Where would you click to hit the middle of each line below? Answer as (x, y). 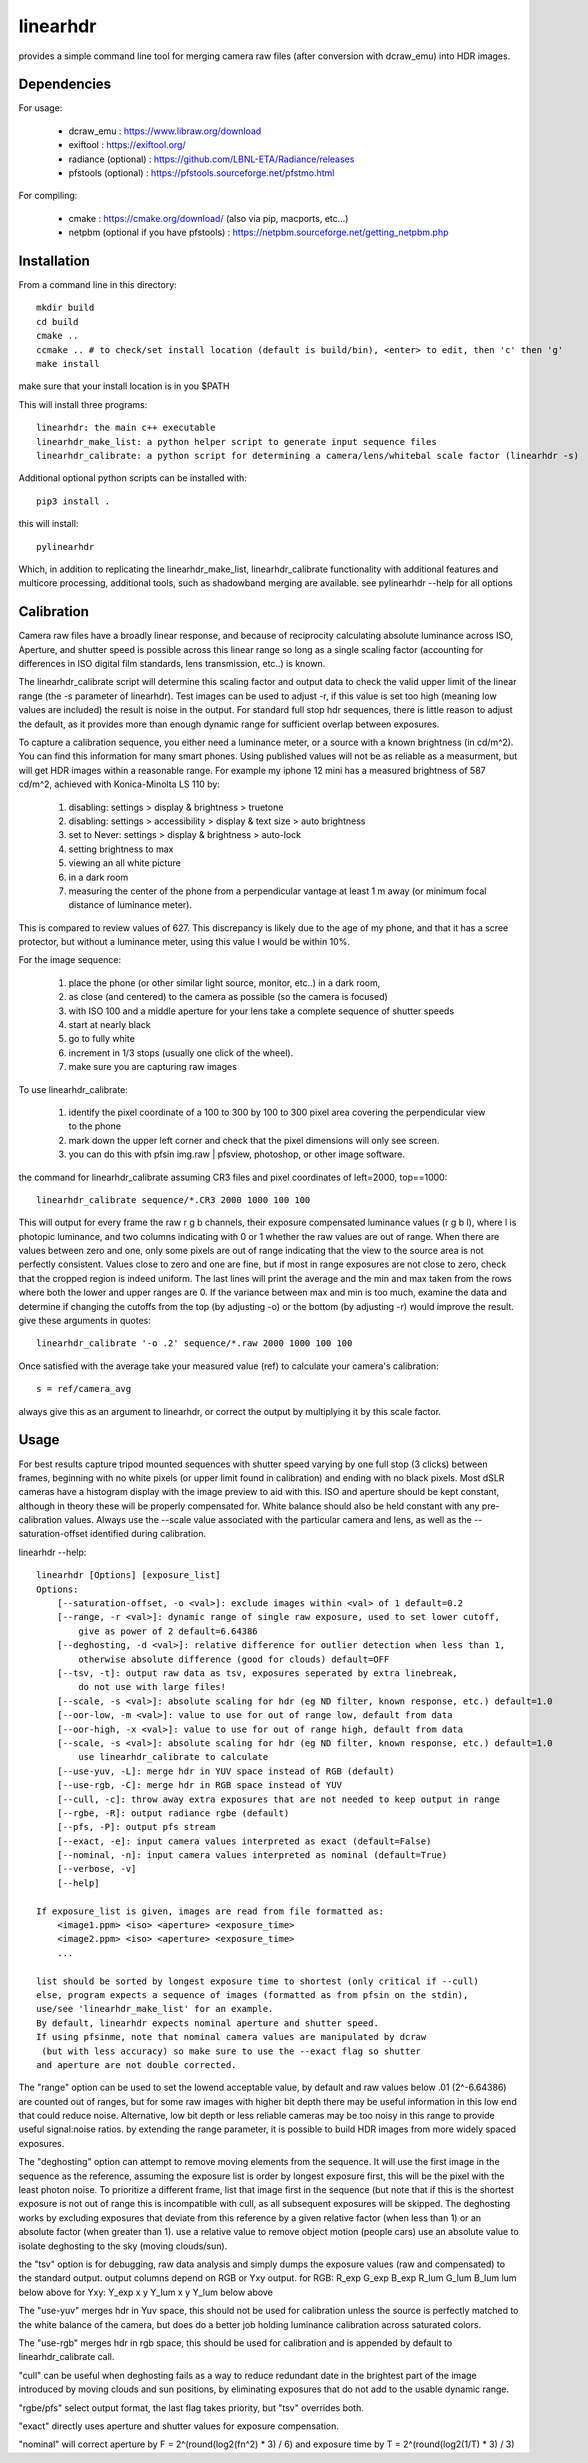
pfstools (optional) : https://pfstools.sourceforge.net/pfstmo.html (201, 173)
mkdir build (65, 308)
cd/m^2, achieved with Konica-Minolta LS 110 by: (119, 784)
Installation (54, 261)
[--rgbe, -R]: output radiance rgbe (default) (173, 1813)
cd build (57, 321)
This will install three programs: (83, 404)
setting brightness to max (121, 849)
